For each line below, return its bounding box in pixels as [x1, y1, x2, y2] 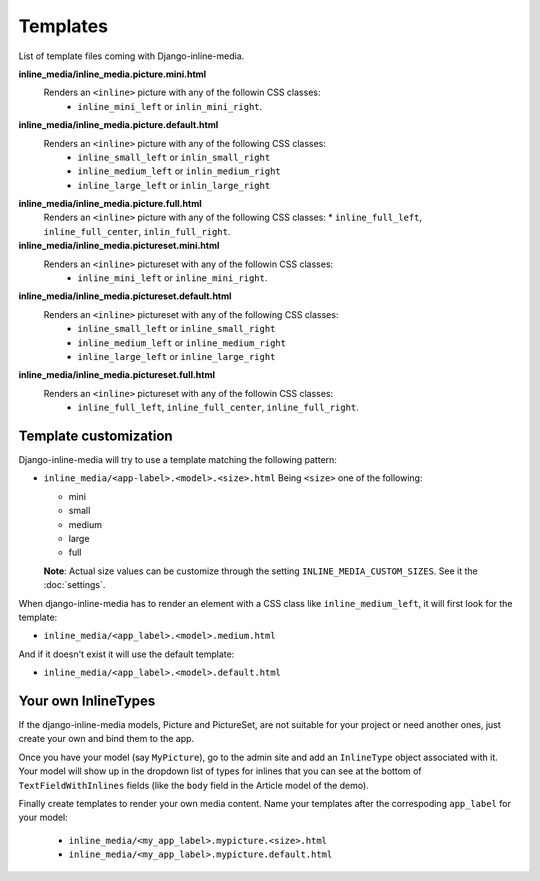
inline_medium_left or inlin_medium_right [77, 165, 281, 177]
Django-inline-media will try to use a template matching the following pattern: [18, 454, 337, 466]
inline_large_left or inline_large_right [77, 350, 276, 362]
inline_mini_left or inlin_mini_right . [77, 100, 263, 112]
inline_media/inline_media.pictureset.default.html [18, 290, 232, 302]
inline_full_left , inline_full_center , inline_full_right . [77, 401, 359, 414]
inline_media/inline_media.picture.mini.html [18, 68, 207, 80]
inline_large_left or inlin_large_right [77, 179, 271, 191]
